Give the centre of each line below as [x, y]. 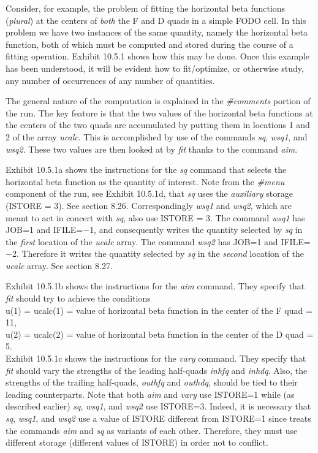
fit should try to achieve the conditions [78, 298]
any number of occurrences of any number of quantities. [110, 80]
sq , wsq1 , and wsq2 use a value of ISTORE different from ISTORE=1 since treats [158, 418]
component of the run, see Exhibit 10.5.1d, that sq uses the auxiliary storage [149, 193]
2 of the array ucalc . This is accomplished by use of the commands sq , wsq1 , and [157, 136]
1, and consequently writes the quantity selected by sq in [196, 230]
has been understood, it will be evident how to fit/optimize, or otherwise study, [155, 68]
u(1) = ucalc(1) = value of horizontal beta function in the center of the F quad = [159, 310]
